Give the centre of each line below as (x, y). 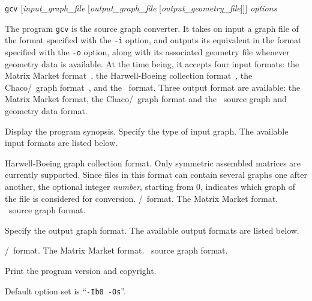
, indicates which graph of (247, 186)
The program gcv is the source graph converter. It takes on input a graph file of (152, 28)
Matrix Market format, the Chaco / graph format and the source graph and (146, 99)
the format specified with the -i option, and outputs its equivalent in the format (153, 40)
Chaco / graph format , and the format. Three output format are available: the (153, 87)
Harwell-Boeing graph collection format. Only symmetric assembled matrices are (153, 163)
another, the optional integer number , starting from (99, 186)
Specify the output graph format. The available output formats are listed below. (152, 230)
